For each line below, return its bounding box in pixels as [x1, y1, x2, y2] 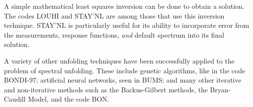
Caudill [4, 94, 26, 104]
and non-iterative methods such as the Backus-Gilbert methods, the [4, 84, 208, 94]
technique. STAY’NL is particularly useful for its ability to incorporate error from [4, 20, 250, 30]
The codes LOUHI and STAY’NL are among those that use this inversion [4, 10, 225, 21]
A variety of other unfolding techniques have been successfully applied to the [4, 55, 235, 65]
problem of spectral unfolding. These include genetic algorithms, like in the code [4, 65, 245, 75]
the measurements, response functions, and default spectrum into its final [4, 29, 225, 40]
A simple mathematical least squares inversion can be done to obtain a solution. [4, 1, 245, 11]
